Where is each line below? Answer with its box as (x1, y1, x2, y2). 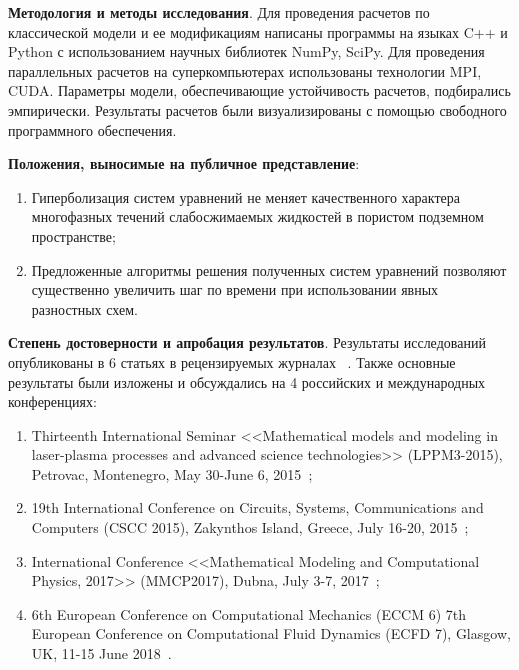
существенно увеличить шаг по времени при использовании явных (31, 279, 439, 300)
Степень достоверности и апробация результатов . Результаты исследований (8, 332, 486, 353)
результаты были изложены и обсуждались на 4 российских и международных (8, 371, 486, 392)
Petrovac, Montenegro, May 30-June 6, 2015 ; (31, 463, 313, 484)
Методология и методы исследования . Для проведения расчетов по (8, 2, 430, 22)
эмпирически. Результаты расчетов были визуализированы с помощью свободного (8, 99, 507, 120)
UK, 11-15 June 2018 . (31, 643, 172, 664)
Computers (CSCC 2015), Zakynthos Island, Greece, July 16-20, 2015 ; (31, 517, 469, 538)
